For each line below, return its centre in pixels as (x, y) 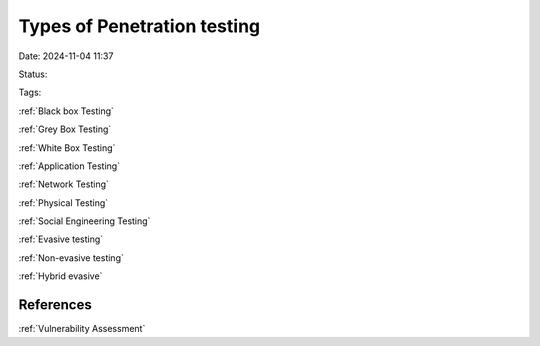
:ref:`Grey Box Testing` (65, 129)
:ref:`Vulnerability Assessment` (82, 329)
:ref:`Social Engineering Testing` (84, 221)
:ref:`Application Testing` (69, 166)
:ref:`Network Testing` (64, 184)
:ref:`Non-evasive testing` (71, 257)
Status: (33, 74)
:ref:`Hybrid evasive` (60, 276)
